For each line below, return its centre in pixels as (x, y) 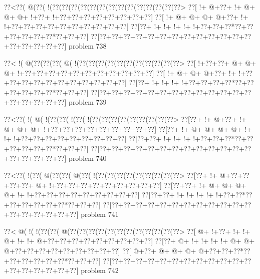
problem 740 (88, 158)
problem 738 (88, 46)
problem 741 (100, 214)
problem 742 (100, 270)
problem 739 (88, 102)
